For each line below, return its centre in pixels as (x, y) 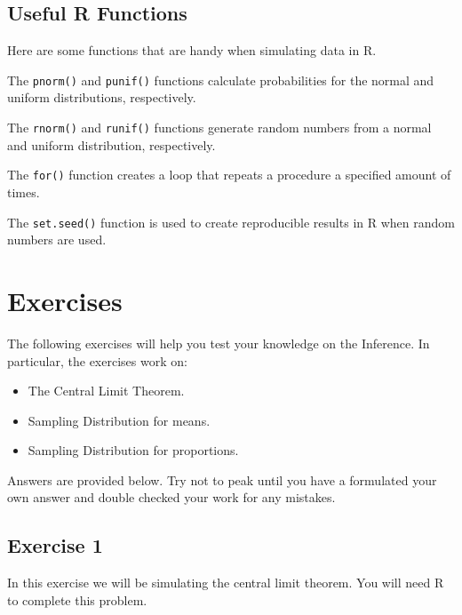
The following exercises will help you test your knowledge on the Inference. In (219, 343)
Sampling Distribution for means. (119, 420)
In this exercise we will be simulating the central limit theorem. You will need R (226, 583)
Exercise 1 (55, 545)
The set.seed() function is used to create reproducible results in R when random (231, 222)
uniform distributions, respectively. (102, 97)
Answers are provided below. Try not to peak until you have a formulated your (222, 479)
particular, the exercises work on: (97, 360)
